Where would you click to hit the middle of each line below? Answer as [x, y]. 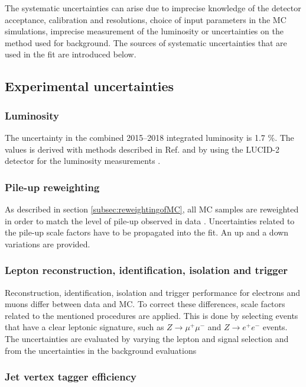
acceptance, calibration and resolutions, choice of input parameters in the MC [146, 19]
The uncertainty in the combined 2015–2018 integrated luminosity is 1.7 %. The [149, 137]
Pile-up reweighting [52, 187]
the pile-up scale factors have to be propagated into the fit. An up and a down [147, 232]
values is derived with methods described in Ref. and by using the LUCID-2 [142, 149]
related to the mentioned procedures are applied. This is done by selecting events [152, 315]
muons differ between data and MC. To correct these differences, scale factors [145, 304]
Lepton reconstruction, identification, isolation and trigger [147, 270]
